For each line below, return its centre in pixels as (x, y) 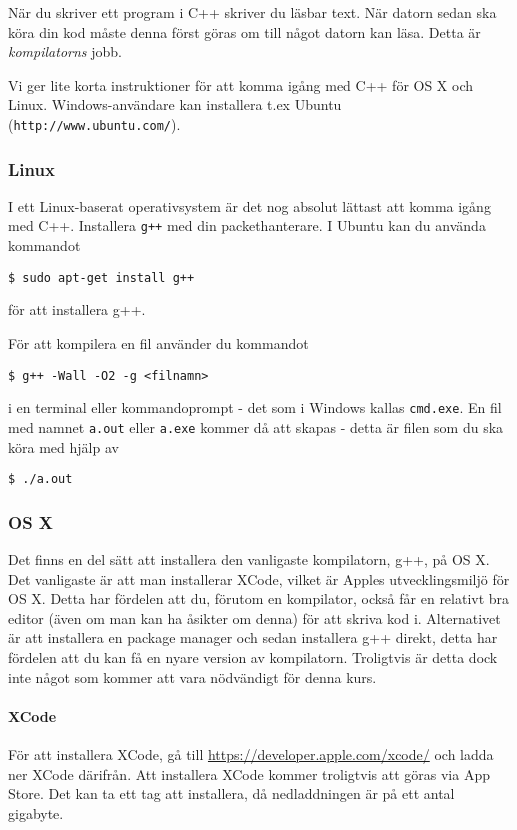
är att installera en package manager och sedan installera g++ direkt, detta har (253, 637)
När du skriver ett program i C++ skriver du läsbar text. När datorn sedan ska (252, 12)
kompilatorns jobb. (65, 51)
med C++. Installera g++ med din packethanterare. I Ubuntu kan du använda (247, 225)
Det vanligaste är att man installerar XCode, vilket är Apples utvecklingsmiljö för (259, 578)
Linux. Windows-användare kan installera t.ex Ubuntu (175, 104)
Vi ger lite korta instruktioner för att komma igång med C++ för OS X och (241, 84)
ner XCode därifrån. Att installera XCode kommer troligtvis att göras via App (249, 773)
